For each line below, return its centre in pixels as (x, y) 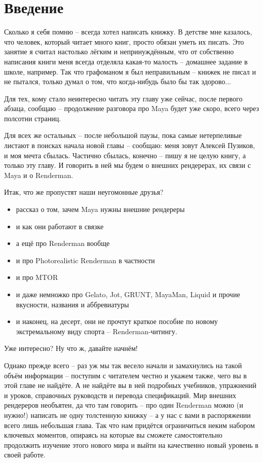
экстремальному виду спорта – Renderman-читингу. (97, 331)
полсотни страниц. (33, 118)
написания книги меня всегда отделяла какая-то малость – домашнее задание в (126, 61)
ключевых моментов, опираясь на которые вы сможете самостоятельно (113, 435)
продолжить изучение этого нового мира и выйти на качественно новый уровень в (131, 444)
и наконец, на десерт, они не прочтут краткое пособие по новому (117, 321)
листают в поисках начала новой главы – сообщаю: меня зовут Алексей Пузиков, (129, 145)
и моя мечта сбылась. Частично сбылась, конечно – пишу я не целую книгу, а (125, 155)
